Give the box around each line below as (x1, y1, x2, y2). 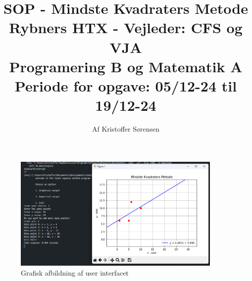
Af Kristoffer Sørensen (92, 124, 159, 134)
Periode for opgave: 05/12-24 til (14, 75, 237, 95)
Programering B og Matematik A (9, 56, 243, 76)
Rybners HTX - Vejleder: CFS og (9, 17, 243, 38)
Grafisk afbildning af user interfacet (21, 267, 129, 278)
